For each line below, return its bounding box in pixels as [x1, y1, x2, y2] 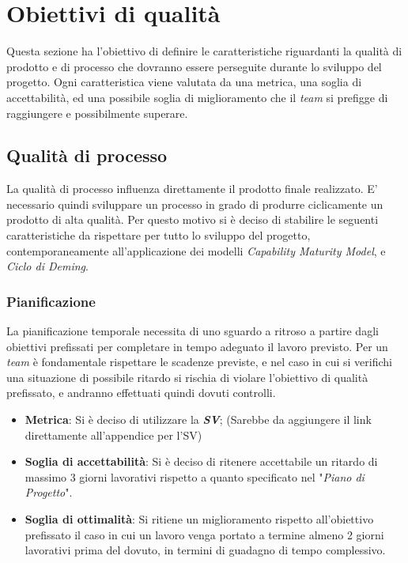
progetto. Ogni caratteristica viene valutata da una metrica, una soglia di [6, 74, 362, 90]
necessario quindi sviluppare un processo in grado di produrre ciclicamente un [6, 195, 383, 212]
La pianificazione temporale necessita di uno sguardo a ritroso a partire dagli [6, 323, 379, 339]
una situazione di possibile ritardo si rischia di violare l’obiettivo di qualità [6, 368, 368, 385]
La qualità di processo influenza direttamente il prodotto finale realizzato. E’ [6, 180, 378, 197]
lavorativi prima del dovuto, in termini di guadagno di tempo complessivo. [25, 542, 386, 558]
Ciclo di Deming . [6, 258, 89, 274]
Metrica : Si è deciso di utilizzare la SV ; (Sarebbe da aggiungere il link [25, 411, 372, 428]
